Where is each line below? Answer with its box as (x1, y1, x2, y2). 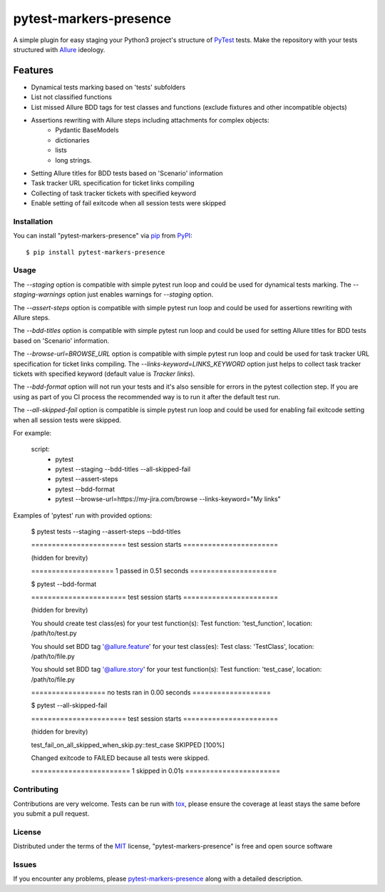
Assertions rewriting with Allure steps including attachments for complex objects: (31, 116, 270, 125)
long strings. (55, 155, 92, 164)
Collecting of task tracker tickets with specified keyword (31, 189, 196, 198)
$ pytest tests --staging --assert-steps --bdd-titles (31, 528, 181, 536)
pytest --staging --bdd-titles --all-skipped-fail (55, 465, 191, 473)
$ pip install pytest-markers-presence (26, 248, 165, 256)
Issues (13, 859, 37, 869)
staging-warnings (13, 290, 66, 299)
